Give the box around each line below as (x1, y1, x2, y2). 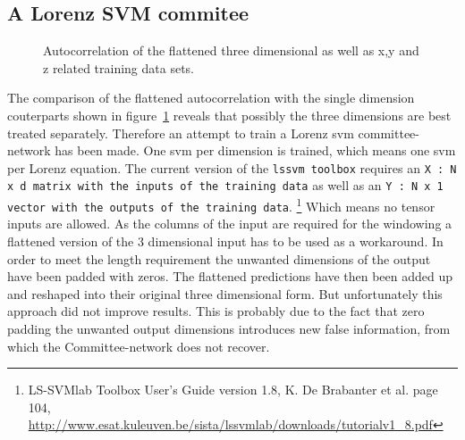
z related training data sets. (43, 58, 195, 77)
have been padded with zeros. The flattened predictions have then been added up (7, 267, 453, 286)
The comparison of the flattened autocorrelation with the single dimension (7, 88, 415, 107)
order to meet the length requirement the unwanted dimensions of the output (7, 249, 431, 268)
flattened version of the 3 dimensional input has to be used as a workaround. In (7, 231, 444, 250)
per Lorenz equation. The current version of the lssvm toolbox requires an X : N (7, 158, 457, 177)
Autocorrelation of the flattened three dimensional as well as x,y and (43, 41, 419, 60)
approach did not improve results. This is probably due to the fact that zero (7, 302, 425, 320)
